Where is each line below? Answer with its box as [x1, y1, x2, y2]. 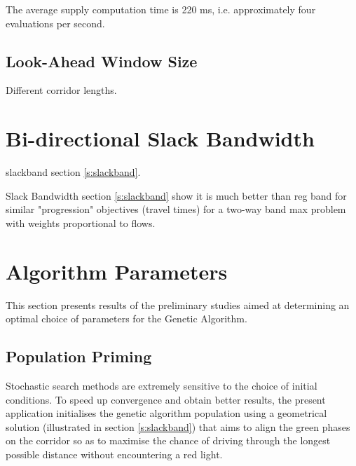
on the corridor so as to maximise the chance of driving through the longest [6, 433, 331, 448]
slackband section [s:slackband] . [6, 165, 141, 179]
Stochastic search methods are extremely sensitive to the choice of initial [6, 378, 317, 392]
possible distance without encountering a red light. [6, 446, 223, 461]
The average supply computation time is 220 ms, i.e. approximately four [6, 2, 316, 16]
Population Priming [6, 345, 152, 367]
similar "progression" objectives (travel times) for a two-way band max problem [6, 202, 346, 217]
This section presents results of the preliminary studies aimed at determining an [6, 297, 350, 312]
